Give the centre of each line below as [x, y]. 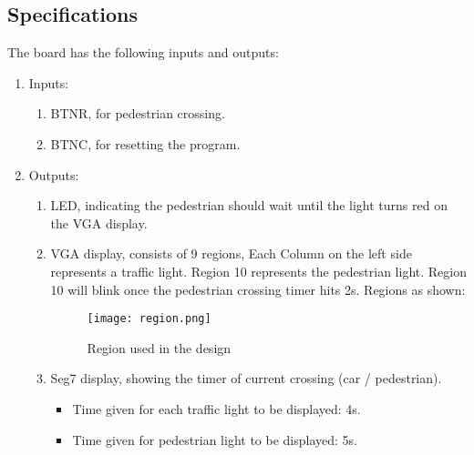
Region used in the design [159, 347]
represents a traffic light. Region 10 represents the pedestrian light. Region [258, 271]
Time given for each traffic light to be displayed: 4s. [216, 408]
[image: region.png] [149, 319]
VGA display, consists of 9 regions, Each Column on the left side [231, 253]
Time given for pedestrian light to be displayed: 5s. [215, 439]
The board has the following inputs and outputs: [143, 52]
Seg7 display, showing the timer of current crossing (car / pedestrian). [246, 378]
